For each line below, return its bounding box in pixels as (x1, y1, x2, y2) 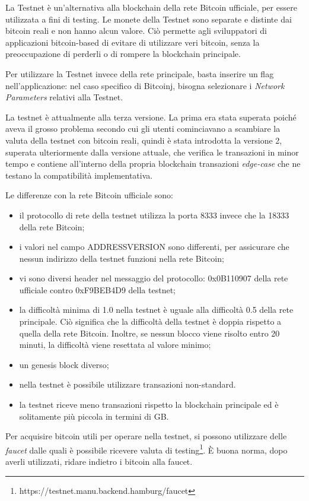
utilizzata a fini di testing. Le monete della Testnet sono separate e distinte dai (5, 12, 292, 25)
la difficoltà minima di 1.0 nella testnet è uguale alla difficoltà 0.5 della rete (19, 303, 294, 316)
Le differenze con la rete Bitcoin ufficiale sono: (5, 189, 173, 201)
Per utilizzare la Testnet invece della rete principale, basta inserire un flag (5, 67, 274, 80)
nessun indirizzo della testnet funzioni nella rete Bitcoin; (19, 252, 224, 264)
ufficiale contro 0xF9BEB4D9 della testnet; (19, 283, 176, 296)
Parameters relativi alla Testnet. (5, 91, 123, 103)
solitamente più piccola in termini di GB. (19, 410, 169, 422)
